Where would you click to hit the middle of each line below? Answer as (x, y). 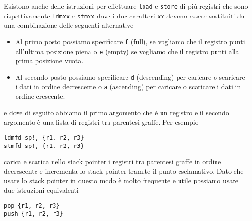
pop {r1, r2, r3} (32, 206)
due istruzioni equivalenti (41, 190)
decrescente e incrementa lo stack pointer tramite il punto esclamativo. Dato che (124, 171)
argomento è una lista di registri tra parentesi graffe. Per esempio (101, 122)
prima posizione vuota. (49, 61)
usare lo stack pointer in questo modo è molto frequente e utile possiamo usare (121, 180)
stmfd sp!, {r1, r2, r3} (44, 146)
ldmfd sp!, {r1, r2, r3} (44, 138)
